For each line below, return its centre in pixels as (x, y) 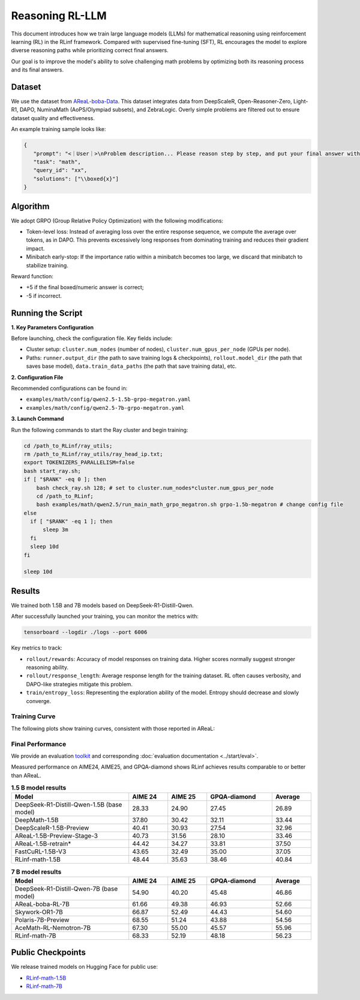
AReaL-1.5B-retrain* (43, 844)
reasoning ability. (47, 668)
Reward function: (32, 276)
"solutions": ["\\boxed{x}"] (76, 178)
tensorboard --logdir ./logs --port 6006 (85, 632)
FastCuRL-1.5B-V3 (40, 852)
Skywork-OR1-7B (39, 912)
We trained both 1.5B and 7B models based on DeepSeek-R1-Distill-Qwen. (103, 605)
